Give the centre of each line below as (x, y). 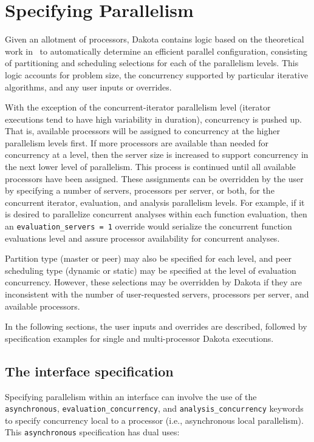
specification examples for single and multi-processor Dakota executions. (139, 338)
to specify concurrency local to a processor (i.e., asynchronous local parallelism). (154, 420)
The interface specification (89, 371)
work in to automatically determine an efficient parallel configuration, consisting (156, 51)
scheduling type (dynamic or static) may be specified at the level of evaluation (151, 270)
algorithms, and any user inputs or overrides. (88, 87)
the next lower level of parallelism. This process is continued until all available (150, 167)
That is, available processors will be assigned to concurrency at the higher (142, 131)
